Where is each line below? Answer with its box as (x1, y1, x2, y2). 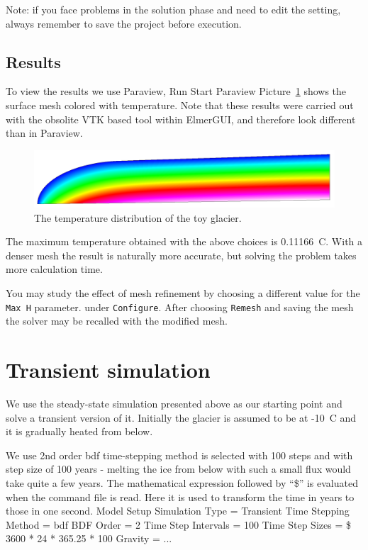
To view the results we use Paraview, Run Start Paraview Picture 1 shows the (6, 84, 347, 99)
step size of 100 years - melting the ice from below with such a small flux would (6, 461, 351, 476)
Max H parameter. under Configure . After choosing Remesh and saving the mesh (6, 299, 354, 314)
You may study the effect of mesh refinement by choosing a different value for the (6, 285, 360, 300)
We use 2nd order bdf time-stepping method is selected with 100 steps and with (6, 447, 353, 462)
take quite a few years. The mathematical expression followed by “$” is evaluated (6, 475, 358, 490)
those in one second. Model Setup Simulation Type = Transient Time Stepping (6, 503, 350, 518)
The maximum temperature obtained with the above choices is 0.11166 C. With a (6, 234, 363, 249)
